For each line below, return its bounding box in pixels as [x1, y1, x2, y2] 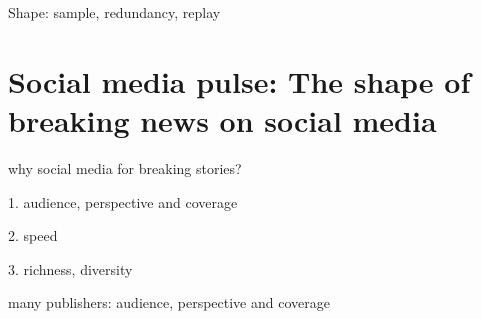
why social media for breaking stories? [8, 157, 242, 178]
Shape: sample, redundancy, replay [8, 2, 221, 22]
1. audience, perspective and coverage [8, 191, 238, 212]
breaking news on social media [8, 99, 437, 140]
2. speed [8, 225, 58, 246]
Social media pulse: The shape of [8, 60, 471, 101]
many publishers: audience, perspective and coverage [8, 292, 330, 313]
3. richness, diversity [8, 258, 133, 279]
